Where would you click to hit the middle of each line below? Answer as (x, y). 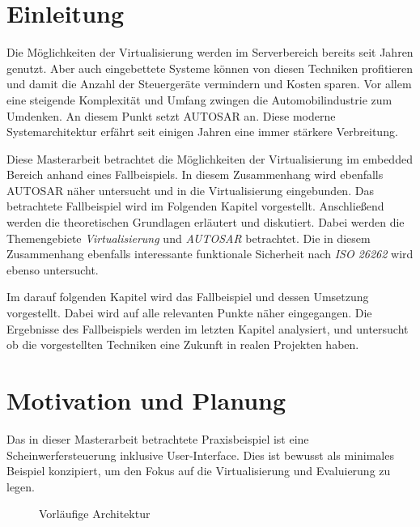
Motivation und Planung (146, 400)
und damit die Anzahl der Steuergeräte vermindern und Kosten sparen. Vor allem (209, 84)
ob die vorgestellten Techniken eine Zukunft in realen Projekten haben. (183, 344)
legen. (21, 486)
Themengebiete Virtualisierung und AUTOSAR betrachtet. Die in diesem (189, 238)
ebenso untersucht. (53, 269)
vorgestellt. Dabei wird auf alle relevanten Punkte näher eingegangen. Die (189, 313)
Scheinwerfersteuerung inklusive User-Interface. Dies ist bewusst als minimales (200, 455)
